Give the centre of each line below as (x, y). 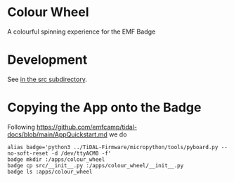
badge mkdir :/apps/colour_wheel (56, 159)
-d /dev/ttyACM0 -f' (82, 153)
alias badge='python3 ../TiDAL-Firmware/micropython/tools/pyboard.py (113, 147)
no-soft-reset (28, 153)
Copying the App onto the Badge (104, 107)
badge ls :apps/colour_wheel (50, 171)
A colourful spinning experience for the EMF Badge (82, 31)
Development (47, 60)
